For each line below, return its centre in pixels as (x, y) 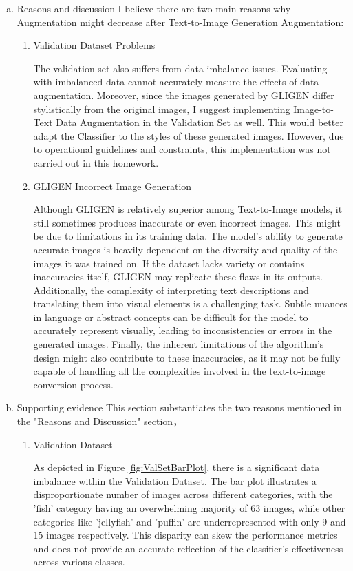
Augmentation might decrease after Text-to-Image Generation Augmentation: (180, 22)
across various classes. (79, 562)
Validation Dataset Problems (94, 45)
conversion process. (73, 384)
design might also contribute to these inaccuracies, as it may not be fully (187, 357)
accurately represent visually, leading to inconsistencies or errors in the (183, 330)
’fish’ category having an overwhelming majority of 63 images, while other (189, 508)
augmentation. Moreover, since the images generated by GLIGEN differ (184, 95)
